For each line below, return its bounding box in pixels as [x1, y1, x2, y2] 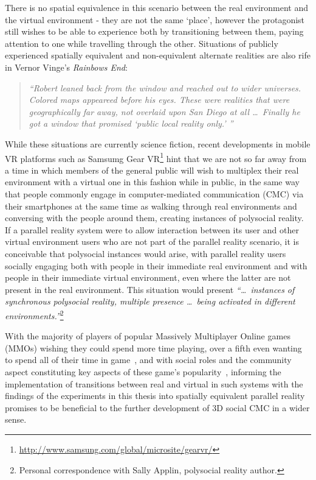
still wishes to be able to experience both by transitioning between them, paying [5, 25, 304, 38]
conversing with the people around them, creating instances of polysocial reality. [5, 211, 304, 224]
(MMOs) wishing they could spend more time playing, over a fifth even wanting [5, 341, 302, 354]
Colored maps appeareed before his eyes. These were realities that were [29, 93, 290, 106]
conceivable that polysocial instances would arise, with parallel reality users [5, 247, 286, 259]
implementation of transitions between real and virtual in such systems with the [5, 377, 303, 390]
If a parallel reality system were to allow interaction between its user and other [5, 223, 299, 236]
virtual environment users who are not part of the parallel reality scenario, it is [5, 235, 300, 248]
